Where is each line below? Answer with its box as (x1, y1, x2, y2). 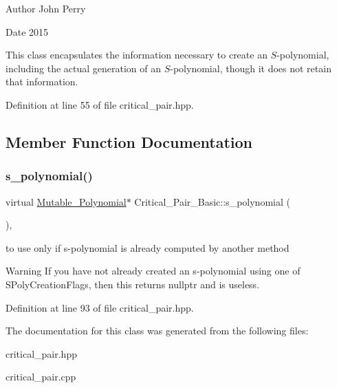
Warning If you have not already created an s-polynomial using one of (6, 263, 301, 278)
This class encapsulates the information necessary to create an (6, 47, 268, 62)
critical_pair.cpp (6, 369, 76, 384)
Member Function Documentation (6, 131, 253, 152)
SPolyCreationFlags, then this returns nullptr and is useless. (6, 277, 260, 291)
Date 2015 (6, 24, 49, 39)
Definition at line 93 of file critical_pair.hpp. (6, 300, 194, 314)
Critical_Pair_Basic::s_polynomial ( (134, 194, 290, 208)
